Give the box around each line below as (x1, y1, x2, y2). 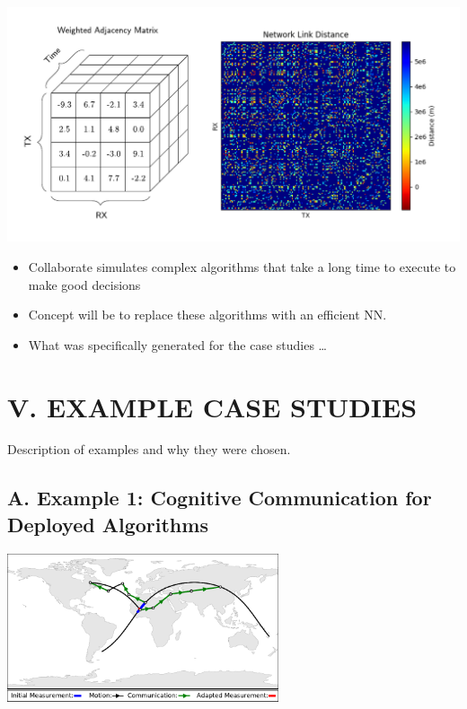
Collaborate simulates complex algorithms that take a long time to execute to (28, 257, 456, 276)
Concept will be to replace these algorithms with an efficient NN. (28, 305, 387, 324)
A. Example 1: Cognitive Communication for (7, 484, 432, 512)
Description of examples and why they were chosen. (7, 440, 291, 459)
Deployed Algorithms (7, 510, 208, 538)
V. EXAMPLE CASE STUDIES (7, 388, 418, 425)
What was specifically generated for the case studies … (28, 335, 327, 354)
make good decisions (28, 275, 141, 293)
